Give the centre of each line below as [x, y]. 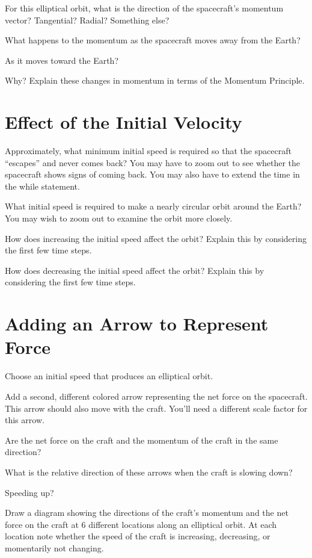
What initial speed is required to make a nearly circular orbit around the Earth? [153, 206]
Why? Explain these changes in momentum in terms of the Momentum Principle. [155, 80]
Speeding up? [29, 492]
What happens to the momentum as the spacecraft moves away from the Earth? [153, 40]
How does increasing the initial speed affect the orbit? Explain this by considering [156, 238]
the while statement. [42, 186]
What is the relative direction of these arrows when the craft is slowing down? [149, 472]
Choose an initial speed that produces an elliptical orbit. [109, 376]
